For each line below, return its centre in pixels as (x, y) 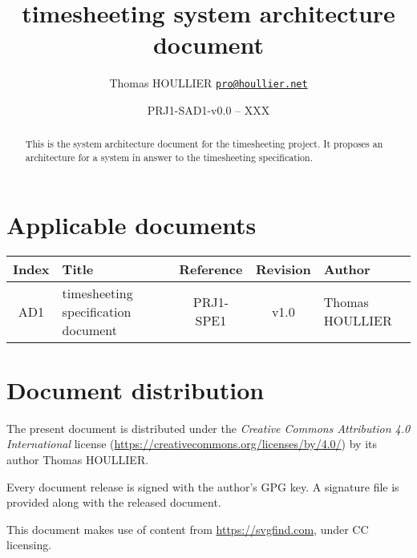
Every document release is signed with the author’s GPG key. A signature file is (203, 486)
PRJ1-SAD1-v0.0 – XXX (208, 109)
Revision (283, 269)
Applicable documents (132, 224)
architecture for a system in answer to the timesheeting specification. (169, 158)
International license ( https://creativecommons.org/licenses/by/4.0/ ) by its (192, 444)
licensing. (29, 545)
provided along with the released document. (114, 502)
